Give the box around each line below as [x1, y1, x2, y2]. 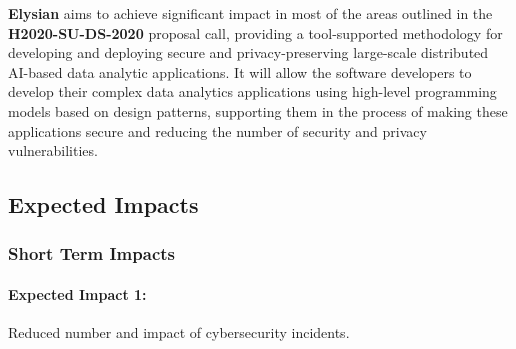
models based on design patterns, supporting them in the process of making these [8, 100, 508, 121]
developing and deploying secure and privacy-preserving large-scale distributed [8, 42, 489, 63]
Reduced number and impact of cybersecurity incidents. [8, 322, 350, 343]
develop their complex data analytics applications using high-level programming [8, 81, 497, 102]
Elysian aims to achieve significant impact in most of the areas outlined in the [8, 3, 493, 23]
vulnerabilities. [8, 140, 98, 161]
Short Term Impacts [8, 241, 175, 266]
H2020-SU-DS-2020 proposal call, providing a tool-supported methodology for [8, 22, 503, 43]
